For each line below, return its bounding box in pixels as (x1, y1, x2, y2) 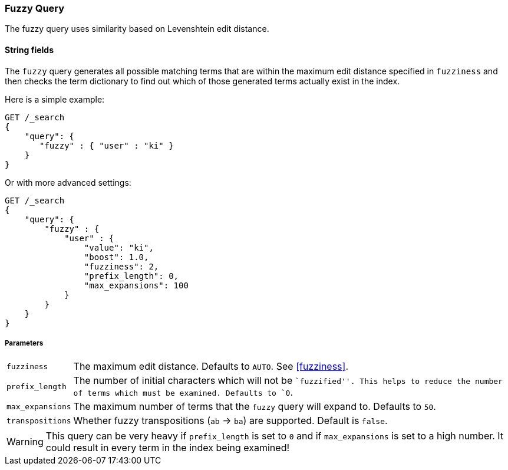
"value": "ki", (84, 242, 154, 252)
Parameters (5, 338, 44, 347)
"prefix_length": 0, (84, 271, 179, 281)
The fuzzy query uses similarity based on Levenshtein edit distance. (5, 24, 269, 34)
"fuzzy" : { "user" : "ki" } (39, 140, 174, 150)
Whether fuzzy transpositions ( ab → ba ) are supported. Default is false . (73, 415, 388, 427)
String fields (5, 44, 54, 55)
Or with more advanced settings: (5, 177, 131, 188)
